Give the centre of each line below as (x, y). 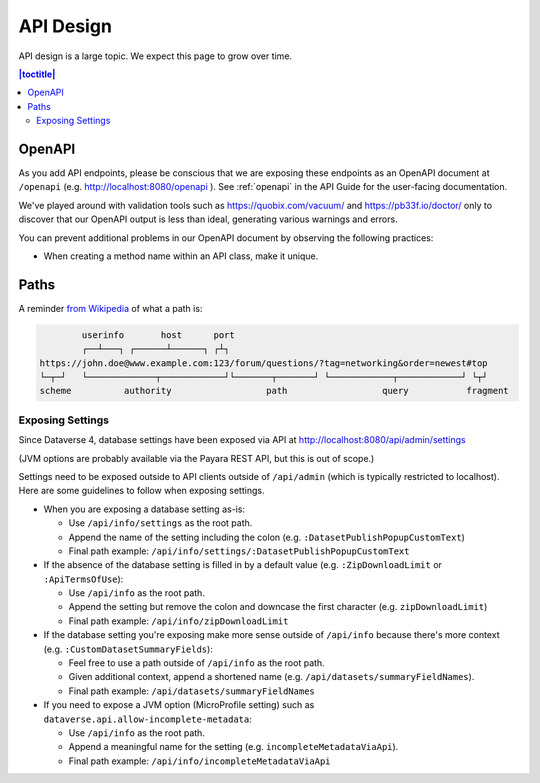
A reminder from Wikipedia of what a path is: (110, 308)
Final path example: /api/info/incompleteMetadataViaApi (199, 761)
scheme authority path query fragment (274, 391)
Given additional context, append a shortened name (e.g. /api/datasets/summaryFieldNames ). (271, 677)
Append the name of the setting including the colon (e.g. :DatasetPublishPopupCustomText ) (266, 537)
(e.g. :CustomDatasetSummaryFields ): (128, 649)
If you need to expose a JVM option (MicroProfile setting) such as (179, 705)
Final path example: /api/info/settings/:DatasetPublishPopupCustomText (239, 551)
